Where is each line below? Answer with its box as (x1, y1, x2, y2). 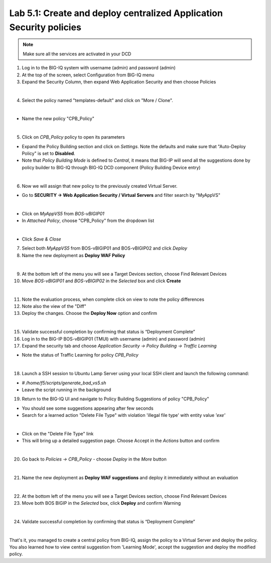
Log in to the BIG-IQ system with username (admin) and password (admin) (22, 65, 176, 71)
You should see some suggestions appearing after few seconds (22, 405, 154, 411)
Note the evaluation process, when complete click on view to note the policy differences (22, 296, 204, 302)
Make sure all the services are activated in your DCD (23, 51, 131, 57)
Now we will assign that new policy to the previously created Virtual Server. (22, 183, 178, 189)
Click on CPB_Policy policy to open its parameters (22, 134, 125, 140)
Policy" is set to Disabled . (22, 151, 75, 157)
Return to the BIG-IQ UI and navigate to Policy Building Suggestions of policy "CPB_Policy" (22, 396, 209, 402)
